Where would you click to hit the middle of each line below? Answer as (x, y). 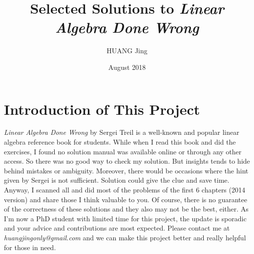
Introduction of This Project (102, 109)
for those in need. (30, 247)
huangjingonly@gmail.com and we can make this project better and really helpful (125, 237)
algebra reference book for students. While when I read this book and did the (120, 142)
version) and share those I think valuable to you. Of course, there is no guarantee (126, 199)
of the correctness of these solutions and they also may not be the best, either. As (126, 209)
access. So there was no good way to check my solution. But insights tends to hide (127, 161)
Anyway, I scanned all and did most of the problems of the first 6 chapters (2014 (125, 190)
